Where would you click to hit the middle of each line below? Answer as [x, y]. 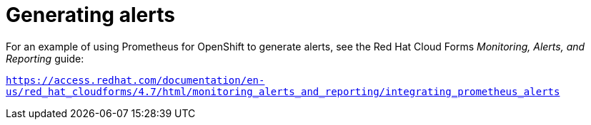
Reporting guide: [45, 58]
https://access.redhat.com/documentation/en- [135, 80]
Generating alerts [90, 15]
